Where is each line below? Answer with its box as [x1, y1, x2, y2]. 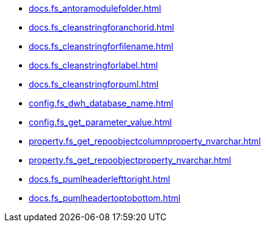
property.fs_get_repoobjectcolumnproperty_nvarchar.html [29, 136, 261, 146]
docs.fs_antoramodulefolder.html [29, 3, 161, 13]
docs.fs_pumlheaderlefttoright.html [29, 174, 171, 184]
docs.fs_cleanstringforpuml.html [29, 79, 159, 89]
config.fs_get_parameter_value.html [29, 117, 172, 127]
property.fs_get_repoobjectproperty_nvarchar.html [29, 155, 232, 165]
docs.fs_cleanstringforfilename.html [29, 41, 174, 51]
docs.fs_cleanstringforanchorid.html [29, 22, 174, 32]
